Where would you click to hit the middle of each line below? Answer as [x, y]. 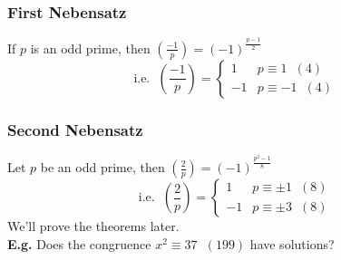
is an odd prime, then [90, 48]
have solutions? [292, 243]
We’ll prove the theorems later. [93, 226]
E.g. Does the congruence [79, 243]
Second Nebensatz [75, 129]
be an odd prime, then [102, 167]
